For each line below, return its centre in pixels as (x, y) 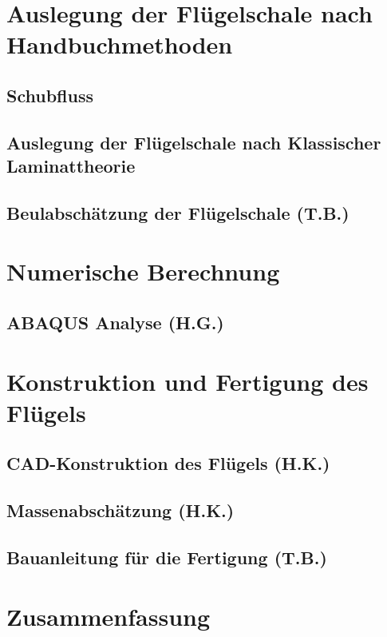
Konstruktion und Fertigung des (188, 381)
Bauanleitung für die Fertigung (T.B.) (167, 557)
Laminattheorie (71, 166)
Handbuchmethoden (120, 44)
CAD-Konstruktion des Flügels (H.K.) (168, 463)
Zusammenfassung (109, 616)
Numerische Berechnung (143, 271)
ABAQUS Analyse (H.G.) (115, 322)
